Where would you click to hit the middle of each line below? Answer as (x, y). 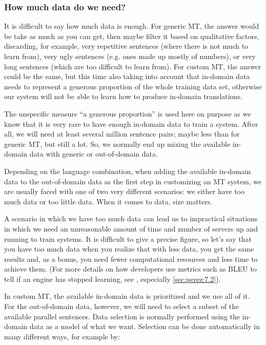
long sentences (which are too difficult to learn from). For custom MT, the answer (133, 66)
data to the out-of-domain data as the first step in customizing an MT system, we (133, 181)
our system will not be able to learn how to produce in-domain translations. (123, 96)
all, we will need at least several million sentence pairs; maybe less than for (122, 134)
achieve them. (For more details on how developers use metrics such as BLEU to (130, 269)
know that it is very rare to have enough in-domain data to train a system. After (131, 123)
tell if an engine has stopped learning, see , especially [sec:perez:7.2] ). (112, 279)
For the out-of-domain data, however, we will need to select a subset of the (122, 306)
